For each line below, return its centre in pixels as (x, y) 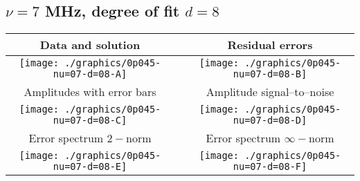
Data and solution (90, 45)
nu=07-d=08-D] (270, 121)
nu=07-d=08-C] (90, 121)
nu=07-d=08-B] (270, 74)
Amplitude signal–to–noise (270, 92)
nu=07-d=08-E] (90, 167)
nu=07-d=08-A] (90, 74)
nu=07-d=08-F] (270, 167)
